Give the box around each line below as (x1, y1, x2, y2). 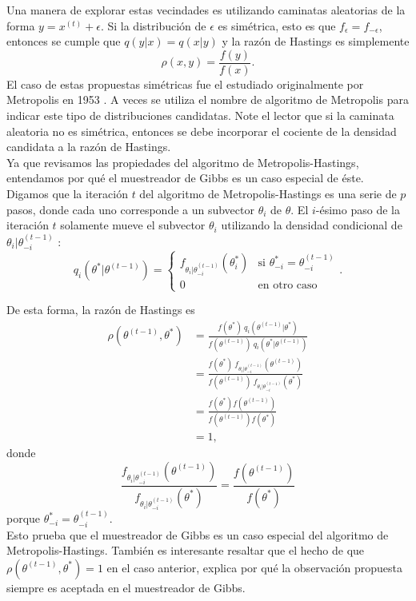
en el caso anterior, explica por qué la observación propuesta (106, 559, 403, 575)
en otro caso (258, 280, 318, 292)
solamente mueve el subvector (60, 217, 206, 233)
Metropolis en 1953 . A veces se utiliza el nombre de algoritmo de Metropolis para (6, 91, 409, 108)
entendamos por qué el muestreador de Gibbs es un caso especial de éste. (6, 169, 364, 186)
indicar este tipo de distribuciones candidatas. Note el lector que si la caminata (6, 107, 394, 124)
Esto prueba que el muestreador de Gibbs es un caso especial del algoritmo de (6, 526, 389, 543)
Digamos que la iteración (6, 185, 128, 201)
